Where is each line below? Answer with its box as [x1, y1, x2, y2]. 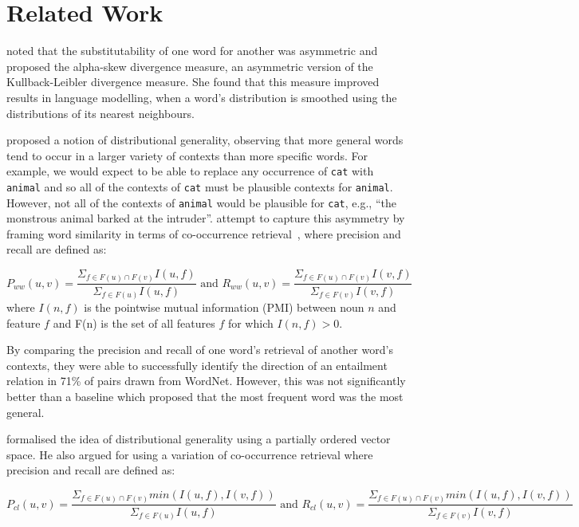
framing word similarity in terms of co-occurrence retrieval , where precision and [6, 225, 401, 242]
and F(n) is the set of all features [53, 314, 215, 331]
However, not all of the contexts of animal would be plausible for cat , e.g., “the [6, 194, 396, 210]
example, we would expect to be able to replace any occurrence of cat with [6, 163, 374, 179]
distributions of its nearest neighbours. [6, 104, 195, 121]
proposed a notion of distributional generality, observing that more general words [6, 132, 404, 148]
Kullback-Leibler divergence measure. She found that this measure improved [6, 73, 380, 90]
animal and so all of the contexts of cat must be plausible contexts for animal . [6, 178, 393, 195]
